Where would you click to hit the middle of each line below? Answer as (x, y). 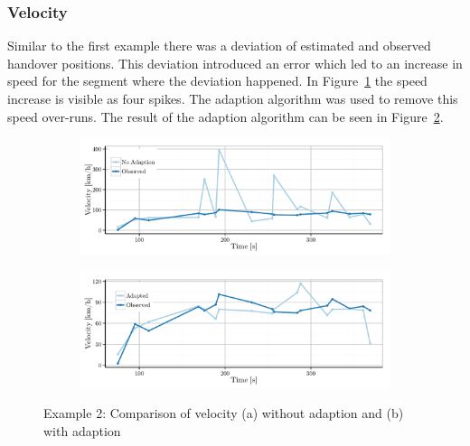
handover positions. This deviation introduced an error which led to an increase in (235, 63)
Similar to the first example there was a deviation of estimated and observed (219, 46)
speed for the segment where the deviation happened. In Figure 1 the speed (217, 81)
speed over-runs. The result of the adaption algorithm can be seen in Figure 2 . (226, 116)
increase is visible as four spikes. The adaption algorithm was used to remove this (233, 98)
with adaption (82, 430)
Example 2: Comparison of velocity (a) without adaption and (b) (224, 413)
